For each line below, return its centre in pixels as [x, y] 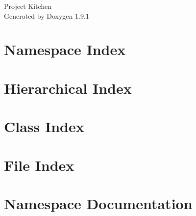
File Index [39, 165]
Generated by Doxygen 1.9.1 [47, 15]
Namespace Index [65, 49]
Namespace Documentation [98, 203]
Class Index [44, 126]
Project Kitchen [28, 6]
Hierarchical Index [68, 88]
